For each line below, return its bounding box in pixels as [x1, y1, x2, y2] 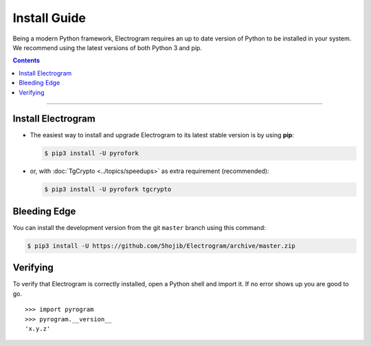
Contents [12, 56, 41, 65]
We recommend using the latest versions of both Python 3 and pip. [12, 43, 203, 51]
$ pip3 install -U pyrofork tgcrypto [44, 185, 172, 194]
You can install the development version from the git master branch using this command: [12, 223, 266, 231]
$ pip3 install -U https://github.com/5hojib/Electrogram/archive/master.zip [27, 242, 295, 250]
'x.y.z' [25, 325, 51, 332]
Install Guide [12, 10, 86, 25]
